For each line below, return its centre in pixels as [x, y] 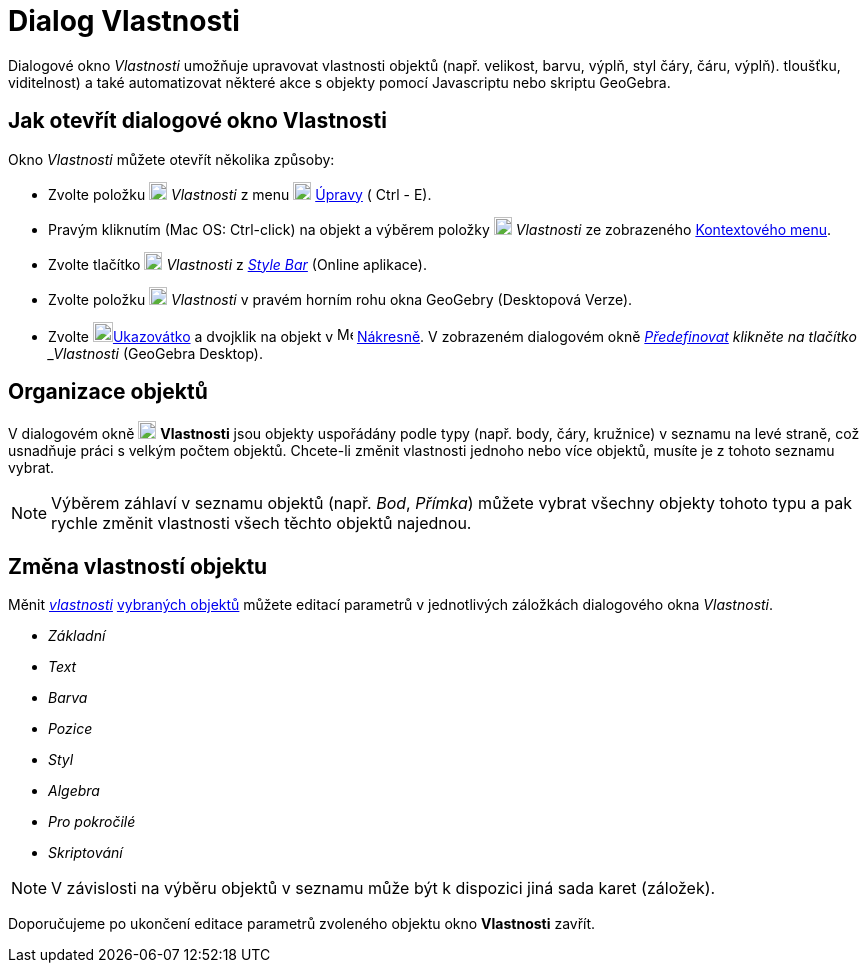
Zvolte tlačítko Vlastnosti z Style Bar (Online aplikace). [237, 264]
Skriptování [85, 853]
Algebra [74, 791]
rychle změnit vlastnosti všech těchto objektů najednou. [261, 523]
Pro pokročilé [92, 822]
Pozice [70, 729]
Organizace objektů [108, 392]
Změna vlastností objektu [138, 566]
